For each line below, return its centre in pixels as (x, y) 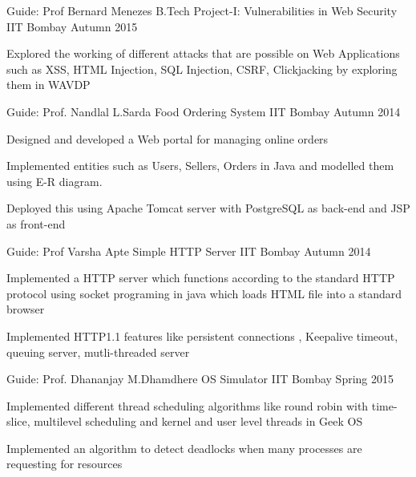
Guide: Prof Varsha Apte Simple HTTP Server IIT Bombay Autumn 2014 (189, 251)
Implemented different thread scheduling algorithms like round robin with (188, 405)
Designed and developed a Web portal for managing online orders (168, 138)
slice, (18, 421)
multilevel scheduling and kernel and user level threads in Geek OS (198, 421)
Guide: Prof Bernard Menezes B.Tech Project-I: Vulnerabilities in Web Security (202, 10)
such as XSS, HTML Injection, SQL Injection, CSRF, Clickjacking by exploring (202, 69)
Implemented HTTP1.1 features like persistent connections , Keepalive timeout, (202, 336)
